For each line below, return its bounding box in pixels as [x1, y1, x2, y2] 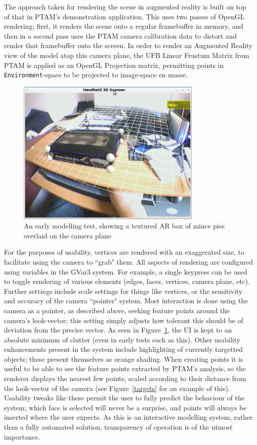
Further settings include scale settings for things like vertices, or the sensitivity [4, 285, 243, 296]
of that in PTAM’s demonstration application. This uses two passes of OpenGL [4, 11, 245, 21]
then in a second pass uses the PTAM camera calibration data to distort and [4, 30, 237, 41]
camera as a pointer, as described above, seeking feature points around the [4, 305, 230, 315]
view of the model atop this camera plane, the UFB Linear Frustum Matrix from [4, 50, 250, 60]
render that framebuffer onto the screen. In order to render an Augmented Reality [4, 40, 253, 51]
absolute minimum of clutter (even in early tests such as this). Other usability [4, 334, 241, 344]
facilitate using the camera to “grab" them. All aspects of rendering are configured [4, 256, 253, 267]
